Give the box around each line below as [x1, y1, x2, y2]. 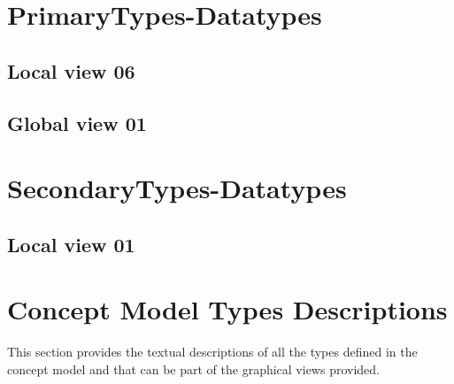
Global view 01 [7, 109, 147, 136]
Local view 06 [7, 57, 135, 84]
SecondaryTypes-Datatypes [7, 170, 347, 206]
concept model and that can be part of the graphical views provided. [7, 359, 380, 378]
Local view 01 [7, 230, 135, 257]
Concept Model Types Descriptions [7, 291, 448, 327]
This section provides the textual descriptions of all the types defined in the [7, 342, 418, 361]
